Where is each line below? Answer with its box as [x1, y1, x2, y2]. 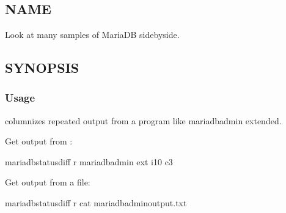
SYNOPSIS [5, 58, 79, 77]
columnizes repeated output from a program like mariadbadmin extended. [5, 114, 282, 127]
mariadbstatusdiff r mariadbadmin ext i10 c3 [5, 155, 173, 168]
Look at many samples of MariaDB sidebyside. [5, 28, 180, 40]
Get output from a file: [5, 176, 90, 189]
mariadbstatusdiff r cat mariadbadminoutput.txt [5, 196, 187, 209]
